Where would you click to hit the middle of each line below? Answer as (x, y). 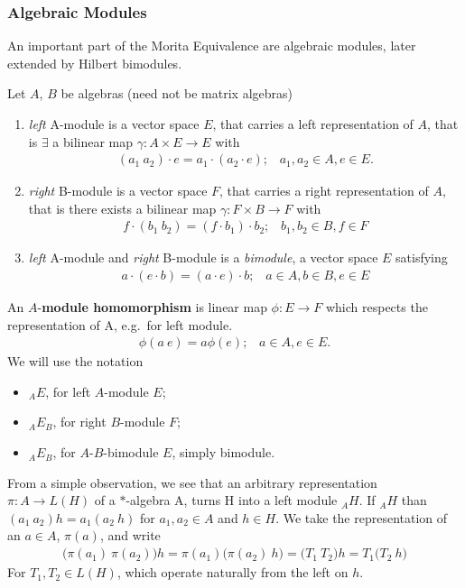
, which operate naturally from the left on (232, 572)
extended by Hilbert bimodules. (95, 63)
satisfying (422, 257)
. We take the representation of (362, 517)
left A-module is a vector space (114, 124)
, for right (79, 422)
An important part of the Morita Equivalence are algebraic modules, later (212, 46)
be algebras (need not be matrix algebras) (177, 93)
